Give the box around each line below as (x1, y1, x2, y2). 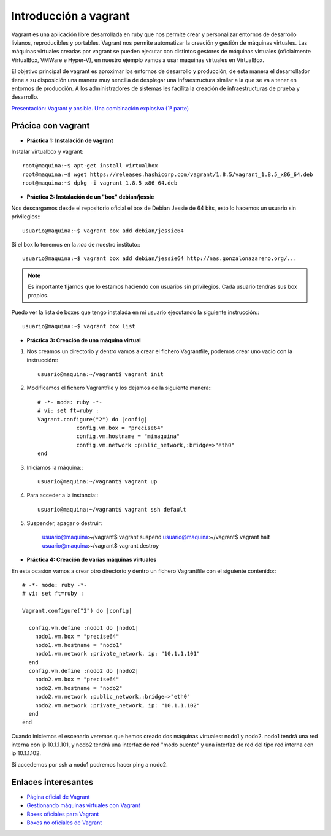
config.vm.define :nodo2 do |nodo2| (28, 667, 139, 674)
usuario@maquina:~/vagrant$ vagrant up (37, 478, 158, 485)
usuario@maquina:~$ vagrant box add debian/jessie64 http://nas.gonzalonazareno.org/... (22, 255, 297, 262)
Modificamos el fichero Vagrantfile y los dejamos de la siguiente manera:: (26, 384, 213, 392)
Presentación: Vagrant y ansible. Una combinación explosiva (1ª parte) (11, 104, 189, 112)
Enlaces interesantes (11, 777, 94, 788)
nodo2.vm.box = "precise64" (34, 676, 120, 683)
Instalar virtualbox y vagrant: (11, 148, 84, 155)
